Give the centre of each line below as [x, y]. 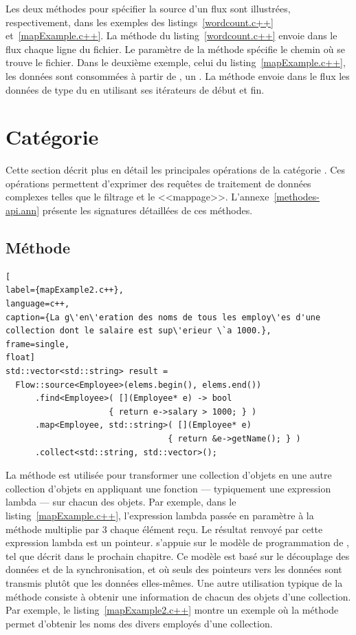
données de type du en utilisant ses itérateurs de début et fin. [135, 89]
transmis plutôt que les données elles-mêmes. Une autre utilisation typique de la [174, 582]
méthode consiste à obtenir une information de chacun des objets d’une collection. [178, 596]
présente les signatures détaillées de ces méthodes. [147, 210]
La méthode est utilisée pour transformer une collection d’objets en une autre [169, 475]
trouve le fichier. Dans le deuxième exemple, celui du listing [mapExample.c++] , [176, 62]
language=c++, [38, 304]
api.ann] [23, 210]
